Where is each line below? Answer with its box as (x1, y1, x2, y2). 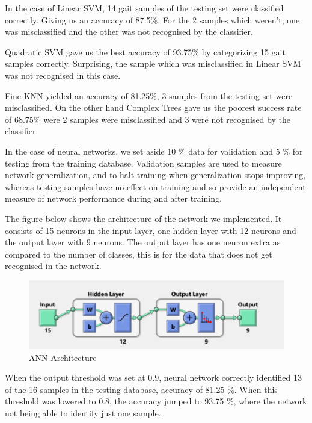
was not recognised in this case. (5, 69, 121, 81)
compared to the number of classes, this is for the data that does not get (5, 247, 272, 260)
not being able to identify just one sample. (5, 407, 161, 419)
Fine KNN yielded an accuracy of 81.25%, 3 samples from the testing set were (5, 89, 293, 102)
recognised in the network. (5, 259, 102, 272)
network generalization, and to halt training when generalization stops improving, (5, 168, 306, 181)
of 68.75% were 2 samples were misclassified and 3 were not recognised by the (5, 113, 290, 125)
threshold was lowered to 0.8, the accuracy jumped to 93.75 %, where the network (5, 395, 307, 407)
